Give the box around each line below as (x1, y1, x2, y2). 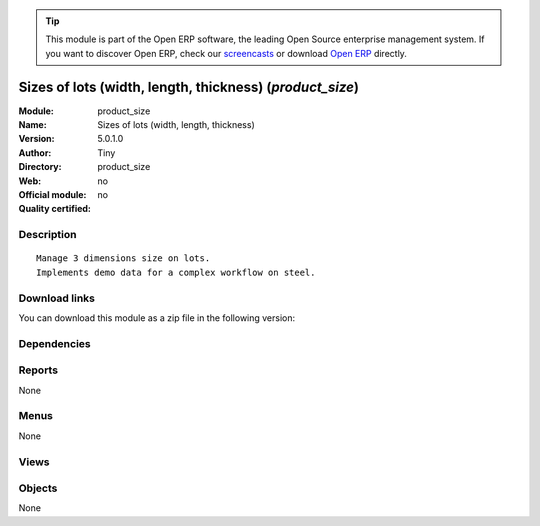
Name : (18, 119, 47, 131)
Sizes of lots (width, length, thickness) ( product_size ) (18, 78, 360, 95)
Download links (18, 291, 95, 305)
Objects (18, 481, 58, 495)
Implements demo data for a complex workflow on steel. (36, 266, 316, 278)
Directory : (18, 161, 62, 173)
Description (18, 228, 77, 242)
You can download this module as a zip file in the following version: (18, 311, 296, 324)
